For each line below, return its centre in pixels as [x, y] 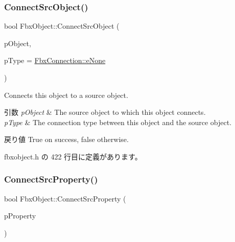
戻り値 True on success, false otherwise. [66, 139]
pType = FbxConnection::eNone [55, 60]
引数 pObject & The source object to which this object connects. [105, 112]
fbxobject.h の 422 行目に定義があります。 [73, 156]
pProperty [20, 216]
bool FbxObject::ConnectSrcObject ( [62, 26]
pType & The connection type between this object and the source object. [118, 122]
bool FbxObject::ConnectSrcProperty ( [65, 198]
